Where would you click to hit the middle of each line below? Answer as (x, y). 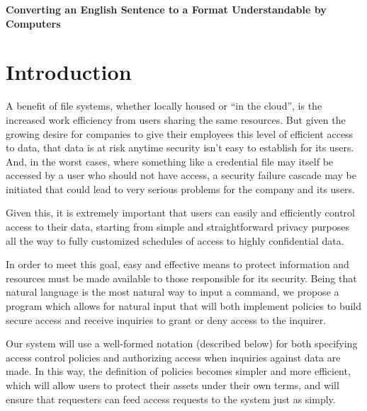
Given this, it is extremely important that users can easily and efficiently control (180, 213)
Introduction (69, 72)
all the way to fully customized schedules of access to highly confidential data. (175, 240)
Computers (33, 23)
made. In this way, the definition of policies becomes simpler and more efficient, (178, 371)
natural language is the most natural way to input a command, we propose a (173, 292)
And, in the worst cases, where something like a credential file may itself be (170, 161)
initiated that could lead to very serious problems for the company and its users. (180, 189)
